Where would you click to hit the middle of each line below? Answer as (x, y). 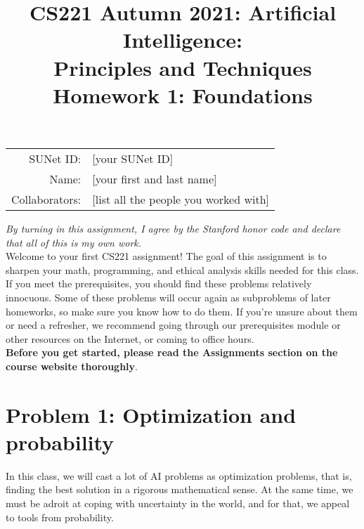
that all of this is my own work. (74, 242)
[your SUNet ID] (133, 158)
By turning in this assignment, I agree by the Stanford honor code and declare (173, 228)
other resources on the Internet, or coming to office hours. (130, 338)
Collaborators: (46, 199)
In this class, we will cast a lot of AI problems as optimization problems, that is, (179, 475)
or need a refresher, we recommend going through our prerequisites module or (173, 325)
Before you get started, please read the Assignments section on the (172, 352)
